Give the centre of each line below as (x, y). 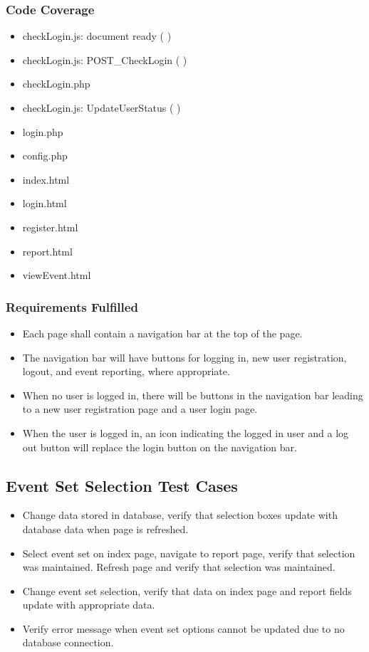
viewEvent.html (57, 275)
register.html (50, 227)
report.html (47, 251)
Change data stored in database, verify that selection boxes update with (180, 515)
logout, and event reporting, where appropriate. (126, 371)
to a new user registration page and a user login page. (140, 409)
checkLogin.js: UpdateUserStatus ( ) (102, 107)
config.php (45, 156)
